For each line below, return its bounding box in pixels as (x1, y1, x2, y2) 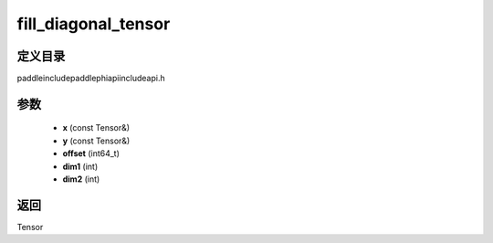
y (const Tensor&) (62, 135, 131, 146)
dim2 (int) (62, 174, 100, 185)
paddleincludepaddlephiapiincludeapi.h (16, 73, 165, 84)
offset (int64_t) (62, 148, 121, 159)
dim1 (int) (62, 161, 99, 172)
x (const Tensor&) (62, 122, 131, 133)
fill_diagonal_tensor (16, 14, 171, 34)
